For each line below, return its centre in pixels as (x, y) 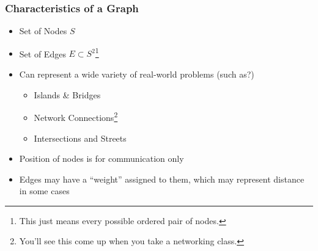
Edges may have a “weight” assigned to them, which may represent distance (162, 179)
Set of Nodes (43, 31)
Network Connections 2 (76, 116)
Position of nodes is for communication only (102, 158)
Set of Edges (43, 53)
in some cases (44, 191)
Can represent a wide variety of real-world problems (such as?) (137, 74)
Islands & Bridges (67, 94)
